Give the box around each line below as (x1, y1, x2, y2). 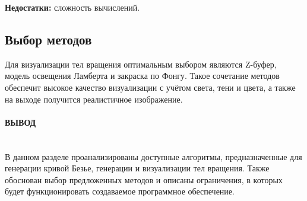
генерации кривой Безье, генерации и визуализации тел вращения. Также (5, 162, 270, 174)
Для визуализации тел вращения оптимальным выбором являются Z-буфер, (5, 58, 277, 70)
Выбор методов (5, 30, 92, 48)
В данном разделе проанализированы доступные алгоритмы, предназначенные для (5, 150, 302, 162)
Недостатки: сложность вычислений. (5, 1, 140, 13)
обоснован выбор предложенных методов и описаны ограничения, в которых (5, 173, 283, 186)
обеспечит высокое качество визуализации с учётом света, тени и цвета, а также (5, 81, 296, 93)
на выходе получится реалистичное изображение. (5, 92, 183, 105)
